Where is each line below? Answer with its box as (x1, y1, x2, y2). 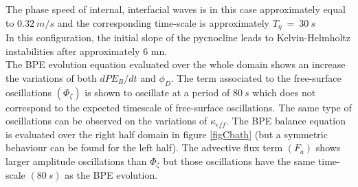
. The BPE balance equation (225, 113, 346, 128)
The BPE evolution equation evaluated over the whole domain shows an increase (5, 57, 346, 71)
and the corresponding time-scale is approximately (57, 15, 269, 30)
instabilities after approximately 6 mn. (5, 43, 168, 58)
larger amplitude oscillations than (5, 154, 147, 168)
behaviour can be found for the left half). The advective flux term (5, 140, 283, 155)
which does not (252, 85, 316, 99)
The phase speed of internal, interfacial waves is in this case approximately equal (5, 2, 346, 16)
